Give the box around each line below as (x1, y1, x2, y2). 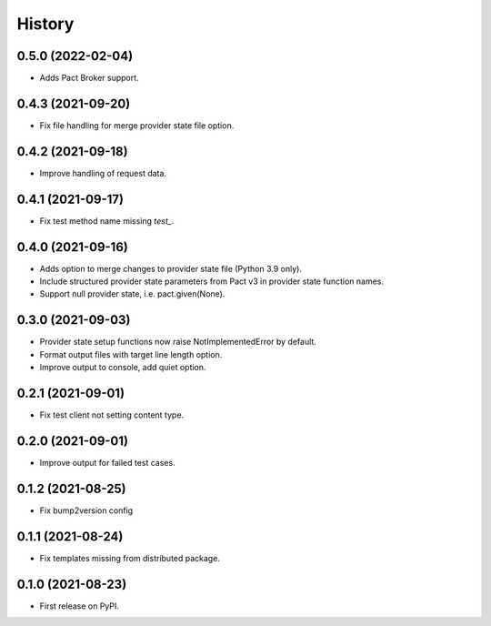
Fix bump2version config (39, 505, 134, 516)
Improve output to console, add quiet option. (39, 362, 206, 373)
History (16, 14, 75, 34)
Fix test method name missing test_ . (39, 215, 175, 227)
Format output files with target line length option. (39, 348, 223, 359)
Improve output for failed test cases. (39, 457, 176, 468)
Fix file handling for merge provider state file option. (39, 119, 235, 131)
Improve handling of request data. (39, 167, 167, 178)
